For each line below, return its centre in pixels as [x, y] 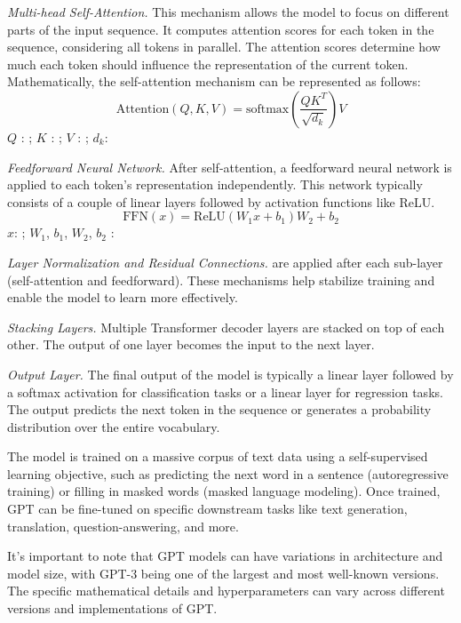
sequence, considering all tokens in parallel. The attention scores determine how [224, 47]
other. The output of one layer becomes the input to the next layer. [191, 344]
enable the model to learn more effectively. [123, 297]
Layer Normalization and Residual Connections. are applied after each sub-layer [225, 262]
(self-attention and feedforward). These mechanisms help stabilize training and [221, 280]
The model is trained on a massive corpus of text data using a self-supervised [218, 456]
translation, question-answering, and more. [123, 526]
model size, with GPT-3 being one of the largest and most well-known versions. [223, 573]
